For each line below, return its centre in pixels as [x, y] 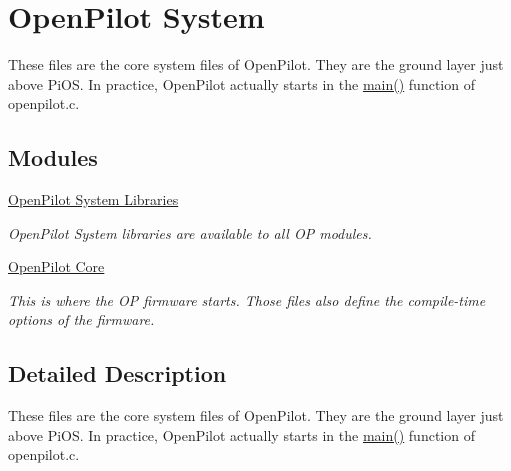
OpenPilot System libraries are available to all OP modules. [190, 232]
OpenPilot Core [56, 266]
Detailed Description [117, 373]
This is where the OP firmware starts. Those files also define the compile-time [247, 299]
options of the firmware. [81, 319]
